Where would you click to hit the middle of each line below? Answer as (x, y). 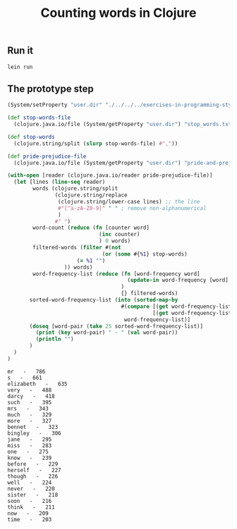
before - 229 (33, 464)
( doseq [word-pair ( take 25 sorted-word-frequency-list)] (116, 326)
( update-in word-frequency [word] (178, 280)
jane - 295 (30, 439)
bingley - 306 (34, 433)
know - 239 (30, 458)
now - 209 (28, 513)
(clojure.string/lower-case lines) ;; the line (129, 201)
